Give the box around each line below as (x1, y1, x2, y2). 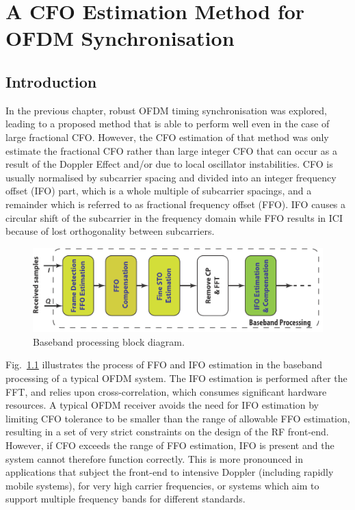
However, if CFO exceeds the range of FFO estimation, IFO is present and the (5, 438, 334, 452)
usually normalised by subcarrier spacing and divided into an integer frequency (5, 170, 337, 184)
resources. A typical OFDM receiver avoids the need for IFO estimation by (5, 398, 319, 412)
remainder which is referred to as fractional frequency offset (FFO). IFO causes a (5, 196, 346, 211)
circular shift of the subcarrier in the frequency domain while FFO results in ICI (5, 210, 343, 225)
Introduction (5, 71, 97, 92)
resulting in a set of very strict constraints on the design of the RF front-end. (5, 424, 329, 439)
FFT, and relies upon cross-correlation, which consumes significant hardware (5, 384, 327, 398)
